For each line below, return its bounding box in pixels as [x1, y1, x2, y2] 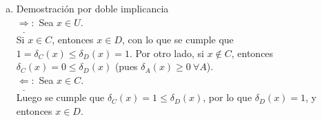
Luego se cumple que [16, 90, 105, 104]
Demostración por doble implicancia [16, 1, 169, 15]
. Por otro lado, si [129, 45, 204, 60]
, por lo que [203, 90, 252, 104]
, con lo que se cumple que [121, 32, 234, 46]
